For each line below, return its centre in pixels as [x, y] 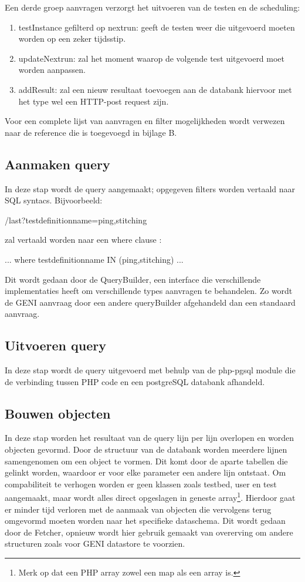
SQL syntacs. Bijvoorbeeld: [54, 200]
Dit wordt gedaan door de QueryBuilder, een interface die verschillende [133, 279]
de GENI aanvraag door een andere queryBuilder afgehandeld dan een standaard [150, 302]
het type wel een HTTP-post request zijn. [94, 101]
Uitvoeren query [55, 345]
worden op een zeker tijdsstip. [72, 39]
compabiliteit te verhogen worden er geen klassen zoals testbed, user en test [141, 484]
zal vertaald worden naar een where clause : [83, 240]
